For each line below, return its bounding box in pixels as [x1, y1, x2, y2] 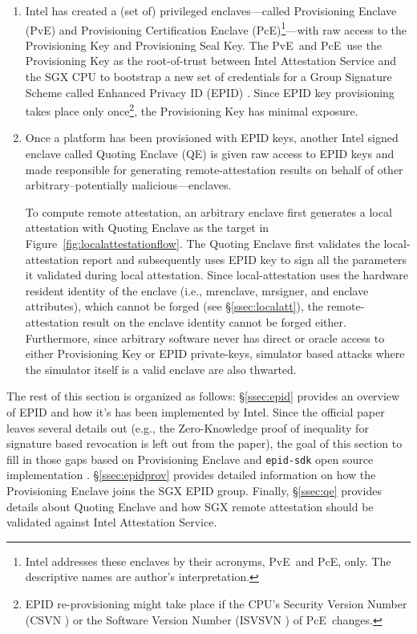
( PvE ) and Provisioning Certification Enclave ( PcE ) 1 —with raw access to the [25, 18, 407, 38]
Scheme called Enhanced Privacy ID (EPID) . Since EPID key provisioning [25, 83, 395, 100]
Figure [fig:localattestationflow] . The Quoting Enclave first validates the [25, 235, 380, 252]
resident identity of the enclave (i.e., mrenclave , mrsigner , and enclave [25, 282, 369, 299]
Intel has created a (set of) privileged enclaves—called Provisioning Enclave [25, 2, 397, 18]
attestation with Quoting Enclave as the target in [25, 219, 269, 236]
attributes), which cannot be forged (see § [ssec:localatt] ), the [25, 298, 323, 315]
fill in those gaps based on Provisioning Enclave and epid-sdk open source [6, 450, 374, 467]
